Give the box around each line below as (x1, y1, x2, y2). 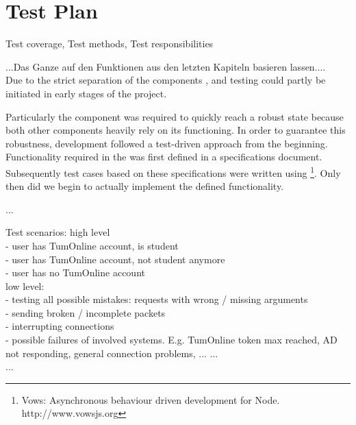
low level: (5, 278, 44, 293)
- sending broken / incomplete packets (5, 305, 166, 319)
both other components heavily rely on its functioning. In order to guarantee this (5, 123, 346, 137)
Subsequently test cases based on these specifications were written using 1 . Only (5, 163, 341, 180)
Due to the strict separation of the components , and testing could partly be (5, 73, 326, 87)
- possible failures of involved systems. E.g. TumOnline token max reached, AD (5, 332, 338, 347)
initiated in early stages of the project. (5, 86, 167, 100)
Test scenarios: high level (5, 225, 110, 239)
